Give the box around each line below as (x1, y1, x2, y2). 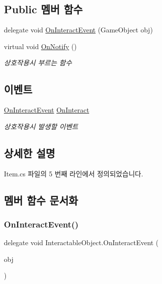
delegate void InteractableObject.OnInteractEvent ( (4, 237, 159, 248)
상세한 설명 (4, 145, 55, 160)
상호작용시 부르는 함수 (4, 57, 72, 68)
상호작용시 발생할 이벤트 (4, 121, 78, 131)
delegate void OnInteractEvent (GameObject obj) (4, 25, 153, 35)
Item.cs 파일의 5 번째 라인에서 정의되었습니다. (4, 168, 143, 178)
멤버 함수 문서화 (4, 192, 78, 207)
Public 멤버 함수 (4, 1, 83, 17)
